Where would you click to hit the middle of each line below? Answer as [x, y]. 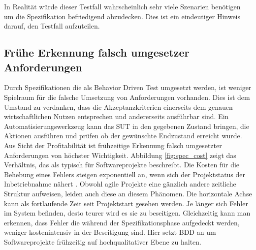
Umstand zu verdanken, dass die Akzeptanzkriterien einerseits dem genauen [118, 107]
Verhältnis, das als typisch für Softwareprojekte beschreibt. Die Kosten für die [122, 165]
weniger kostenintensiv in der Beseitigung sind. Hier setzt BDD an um [110, 232]
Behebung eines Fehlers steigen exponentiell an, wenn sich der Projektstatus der [125, 174]
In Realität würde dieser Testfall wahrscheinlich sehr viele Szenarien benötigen [122, 6]
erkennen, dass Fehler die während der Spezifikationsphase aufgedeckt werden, [122, 222]
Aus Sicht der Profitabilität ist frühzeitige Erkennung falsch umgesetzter [113, 145]
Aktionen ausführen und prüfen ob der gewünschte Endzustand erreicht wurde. [123, 136]
